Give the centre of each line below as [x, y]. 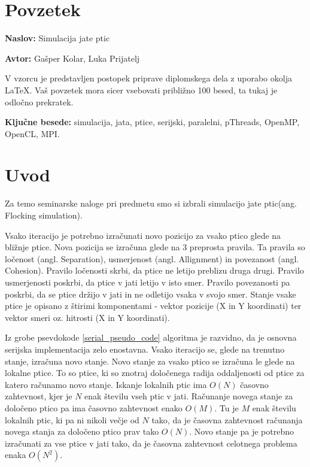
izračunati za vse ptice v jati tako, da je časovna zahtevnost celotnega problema [151, 443]
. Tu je [227, 407]
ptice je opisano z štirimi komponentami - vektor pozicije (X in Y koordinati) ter [153, 306]
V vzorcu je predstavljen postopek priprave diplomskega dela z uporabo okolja [148, 78]
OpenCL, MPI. [32, 133]
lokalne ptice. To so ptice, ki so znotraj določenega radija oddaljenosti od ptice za [155, 373]
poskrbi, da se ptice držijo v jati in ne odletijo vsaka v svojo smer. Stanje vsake [151, 294]
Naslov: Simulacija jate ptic [57, 38]
